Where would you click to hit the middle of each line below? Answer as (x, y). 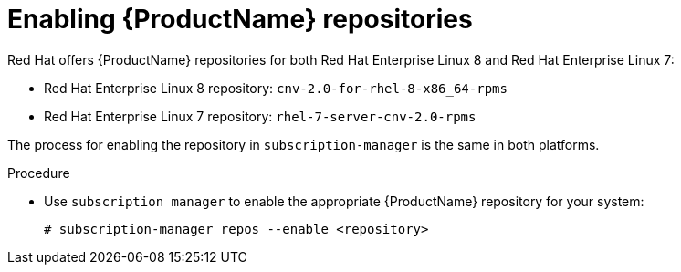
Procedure (39, 173)
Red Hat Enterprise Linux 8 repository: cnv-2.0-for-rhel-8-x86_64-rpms (276, 88)
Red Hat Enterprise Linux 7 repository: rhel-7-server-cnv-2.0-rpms (260, 116)
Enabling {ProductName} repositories (240, 19)
